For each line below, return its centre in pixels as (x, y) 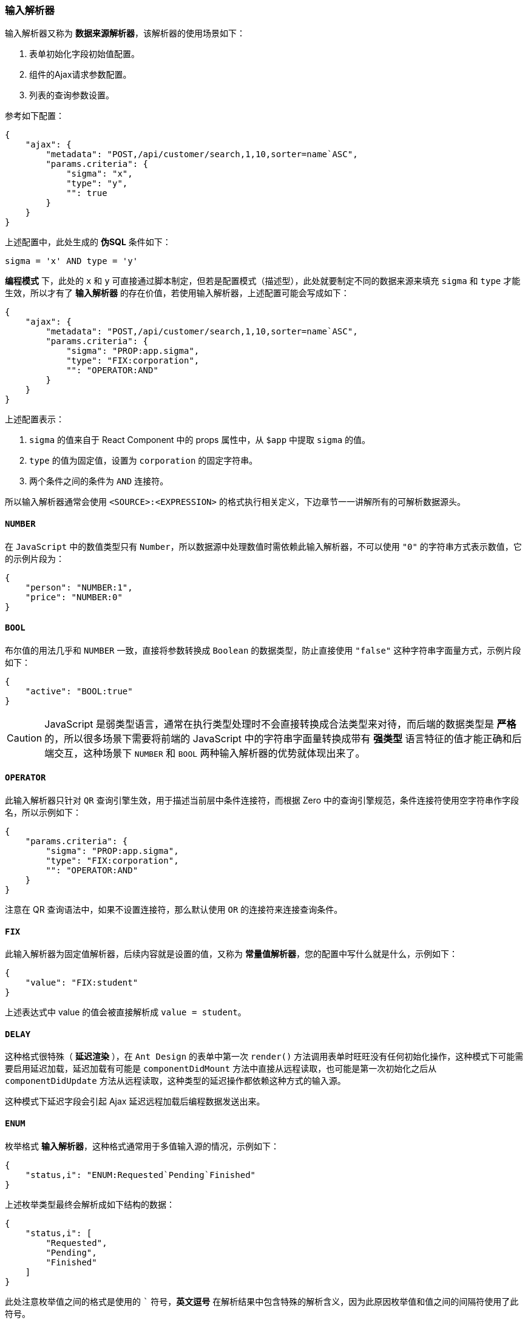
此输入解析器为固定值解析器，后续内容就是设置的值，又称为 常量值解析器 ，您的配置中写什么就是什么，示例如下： (231, 954)
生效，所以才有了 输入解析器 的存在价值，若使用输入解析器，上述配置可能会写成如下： (177, 293)
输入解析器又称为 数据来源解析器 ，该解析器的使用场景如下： (125, 33)
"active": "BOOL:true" (79, 691)
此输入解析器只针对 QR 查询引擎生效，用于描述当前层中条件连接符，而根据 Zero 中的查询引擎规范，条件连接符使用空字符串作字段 (262, 800)
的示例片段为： (35, 558)
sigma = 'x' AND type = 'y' (72, 261)
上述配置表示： (35, 419)
